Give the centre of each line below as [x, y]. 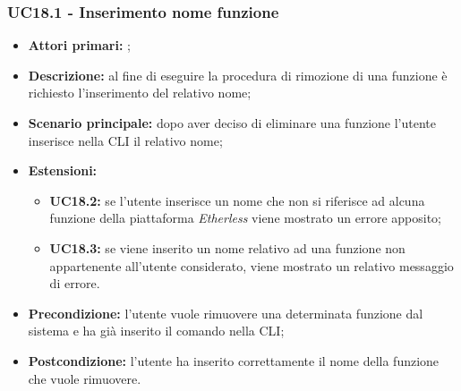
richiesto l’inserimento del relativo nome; [140, 93]
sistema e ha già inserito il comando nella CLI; [156, 331]
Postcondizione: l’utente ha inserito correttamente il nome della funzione [234, 360]
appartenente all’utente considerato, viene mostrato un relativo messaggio [252, 265]
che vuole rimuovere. [85, 378]
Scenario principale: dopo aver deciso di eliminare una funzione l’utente [232, 123]
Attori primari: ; [79, 45]
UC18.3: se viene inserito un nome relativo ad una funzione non [227, 247]
